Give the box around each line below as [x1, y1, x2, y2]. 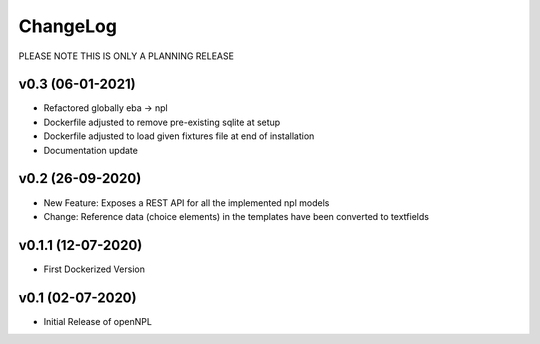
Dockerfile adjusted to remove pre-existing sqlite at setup [43, 116, 281, 128]
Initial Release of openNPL [43, 315, 152, 327]
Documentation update [43, 144, 139, 156]
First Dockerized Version [43, 263, 145, 275]
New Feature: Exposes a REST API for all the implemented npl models [43, 196, 330, 209]
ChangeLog [18, 15, 117, 37]
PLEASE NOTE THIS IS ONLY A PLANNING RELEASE [18, 50, 235, 62]
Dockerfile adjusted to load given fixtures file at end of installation [43, 130, 315, 142]
